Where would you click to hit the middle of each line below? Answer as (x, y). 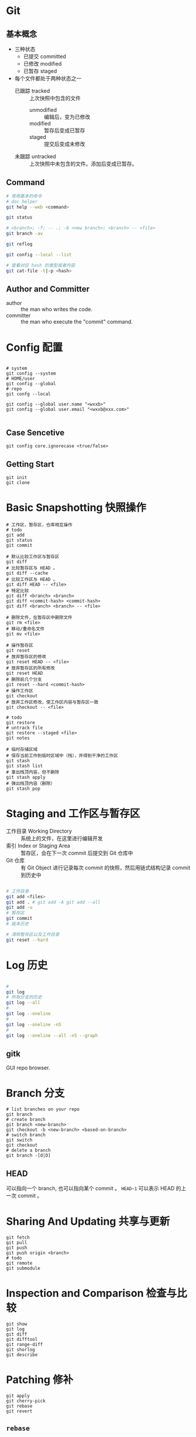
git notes (18, 738)
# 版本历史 (18, 924)
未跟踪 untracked (35, 156)
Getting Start (30, 464)
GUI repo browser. (28, 1068)
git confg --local (28, 394)
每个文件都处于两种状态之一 (48, 78)
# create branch (26, 1120)
